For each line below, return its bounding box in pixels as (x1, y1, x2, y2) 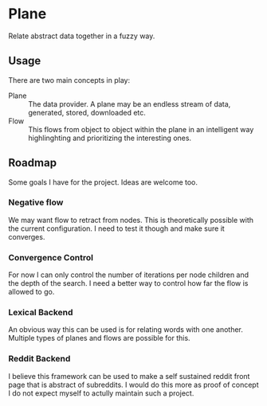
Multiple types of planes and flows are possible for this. (8, 334, 190, 343)
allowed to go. (8, 287, 55, 297)
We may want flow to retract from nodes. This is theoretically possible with (8, 215, 253, 224)
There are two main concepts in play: (8, 75, 130, 84)
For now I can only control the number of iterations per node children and (8, 270, 249, 279)
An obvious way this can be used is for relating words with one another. (8, 325, 243, 334)
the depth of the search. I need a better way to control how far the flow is (8, 279, 249, 288)
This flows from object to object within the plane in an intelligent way (28, 124, 254, 134)
